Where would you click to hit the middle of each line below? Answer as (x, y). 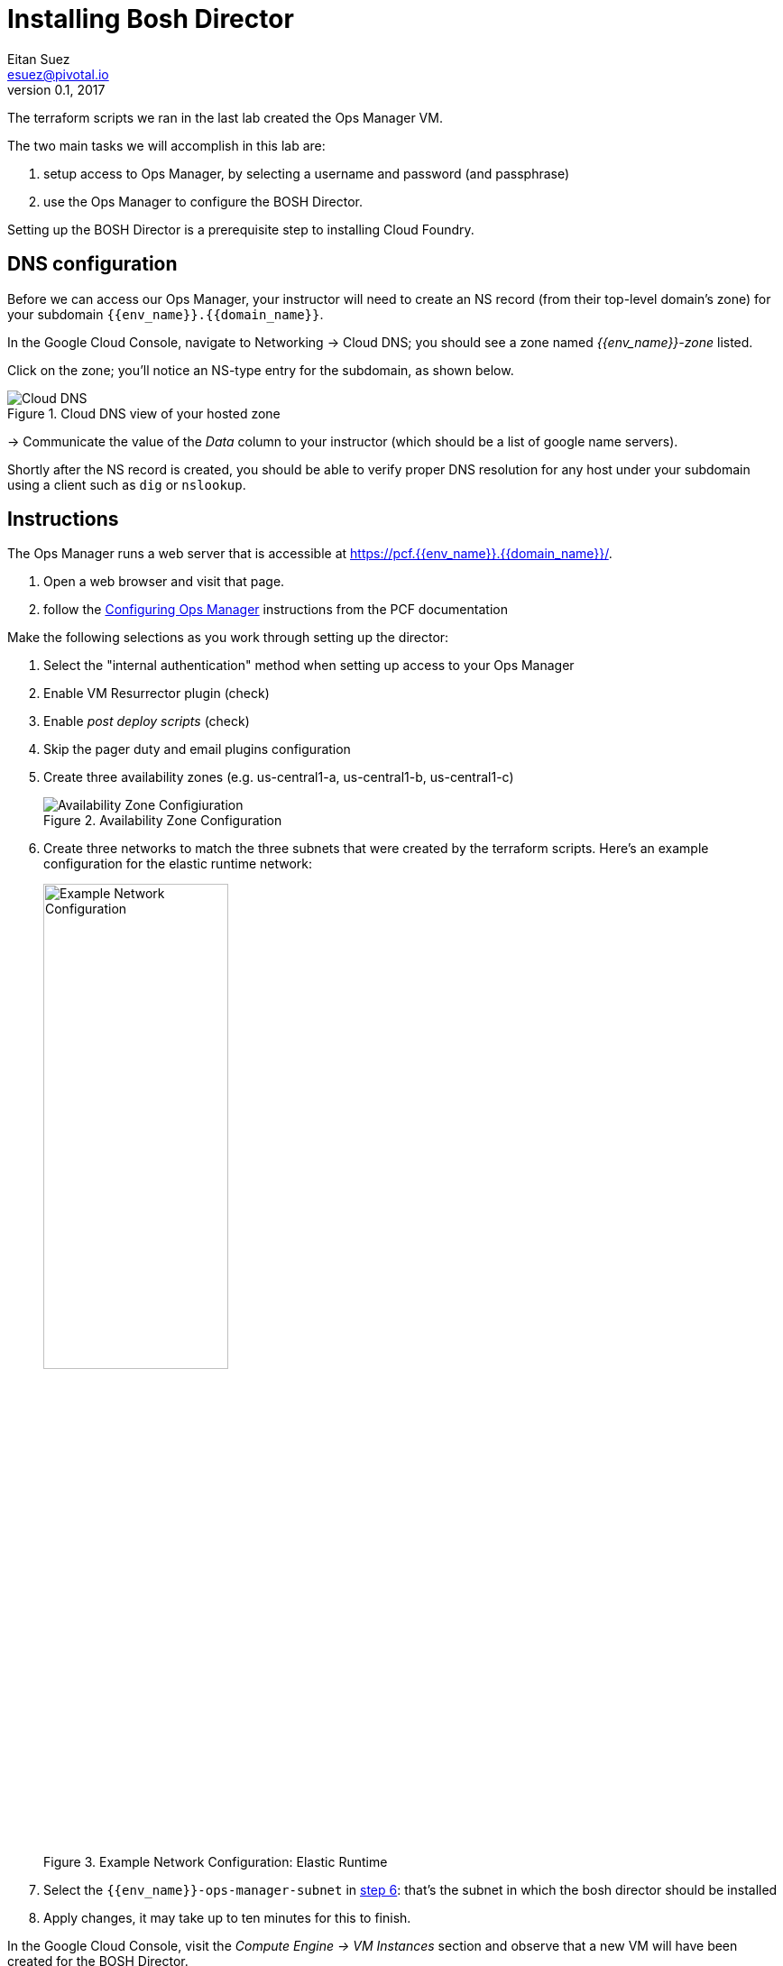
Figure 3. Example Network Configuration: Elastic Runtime (216, 1862)
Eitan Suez (39, 59)
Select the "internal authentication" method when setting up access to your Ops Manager (309, 666)
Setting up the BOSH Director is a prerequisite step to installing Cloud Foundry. (241, 229)
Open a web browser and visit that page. (164, 582)
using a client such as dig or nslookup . (127, 484)
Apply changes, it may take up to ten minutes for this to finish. (227, 1918)
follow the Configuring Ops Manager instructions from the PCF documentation (276, 610)
